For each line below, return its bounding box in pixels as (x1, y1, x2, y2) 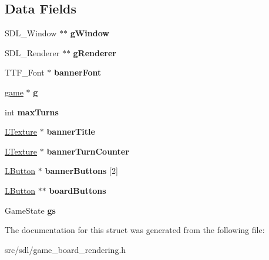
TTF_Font (5, 66, 45, 78)
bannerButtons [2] (45, 165, 118, 177)
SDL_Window (5, 27, 57, 39)
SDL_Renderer (5, 46, 60, 59)
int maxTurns (5, 105, 59, 118)
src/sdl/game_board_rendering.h (5, 243, 126, 255)
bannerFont (54, 66, 102, 78)
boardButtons (49, 184, 106, 196)
